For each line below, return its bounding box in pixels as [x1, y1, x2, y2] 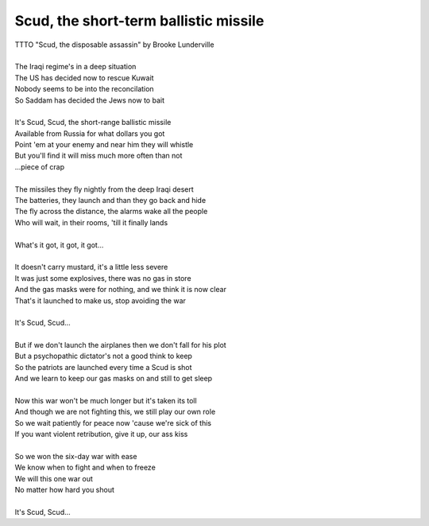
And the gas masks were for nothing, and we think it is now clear [14, 285, 226, 294]
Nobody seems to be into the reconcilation [14, 84, 154, 94]
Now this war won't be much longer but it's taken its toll [14, 396, 198, 406]
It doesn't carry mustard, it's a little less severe [14, 263, 168, 272]
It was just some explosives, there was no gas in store [14, 273, 191, 282]
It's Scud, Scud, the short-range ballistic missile [14, 118, 172, 127]
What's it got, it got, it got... [14, 240, 104, 250]
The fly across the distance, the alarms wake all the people [14, 207, 208, 216]
